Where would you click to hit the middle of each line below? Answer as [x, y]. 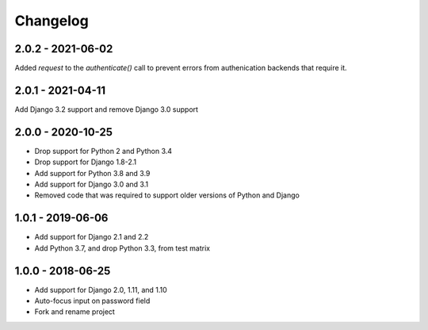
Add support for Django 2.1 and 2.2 [92, 237]
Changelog [52, 21]
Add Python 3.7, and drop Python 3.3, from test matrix [122, 248]
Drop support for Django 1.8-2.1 [86, 162]
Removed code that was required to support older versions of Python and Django [167, 195]
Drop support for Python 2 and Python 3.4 [103, 151]
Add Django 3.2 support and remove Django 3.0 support [106, 109]
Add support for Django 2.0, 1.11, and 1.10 [101, 290]
